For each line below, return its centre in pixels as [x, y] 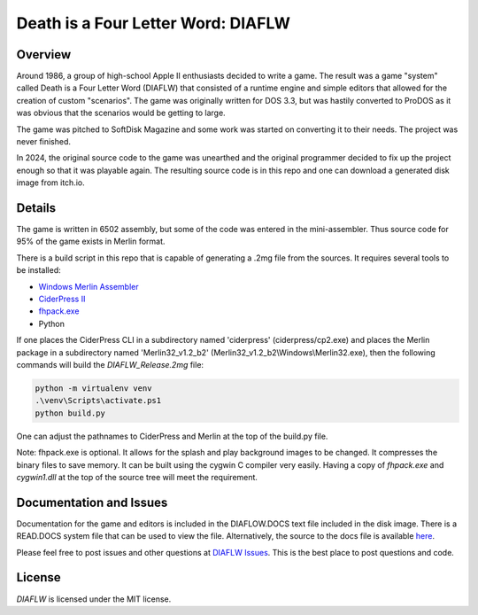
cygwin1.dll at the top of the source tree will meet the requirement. [137, 477]
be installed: [39, 270]
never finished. [43, 142]
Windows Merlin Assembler [89, 286]
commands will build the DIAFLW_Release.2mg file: [110, 365]
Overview [44, 54]
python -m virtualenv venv [93, 388]
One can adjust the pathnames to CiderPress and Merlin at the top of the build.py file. [172, 436]
